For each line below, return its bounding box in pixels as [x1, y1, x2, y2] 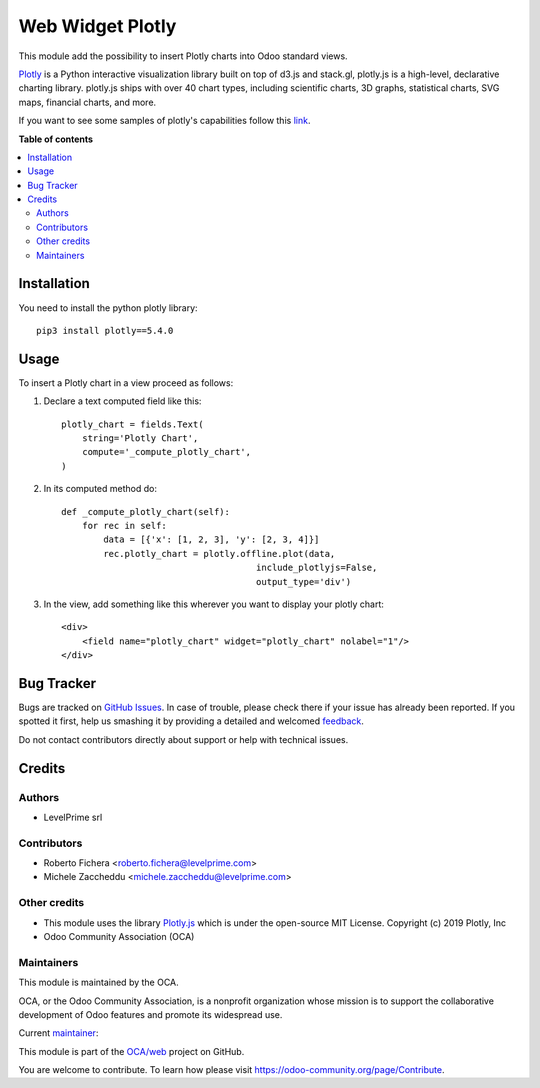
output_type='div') [255, 576, 352, 587]
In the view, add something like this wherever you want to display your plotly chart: [43, 598, 385, 610]
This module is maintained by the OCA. [18, 976, 179, 989]
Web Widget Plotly [18, 15, 177, 37]
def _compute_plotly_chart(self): [61, 506, 230, 517]
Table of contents [18, 133, 94, 145]
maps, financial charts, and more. [18, 96, 157, 108]
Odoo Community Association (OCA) [43, 930, 195, 942]
